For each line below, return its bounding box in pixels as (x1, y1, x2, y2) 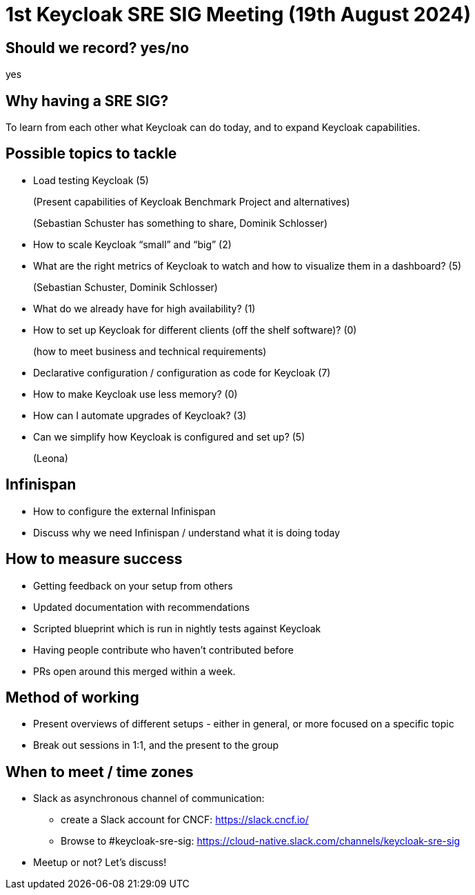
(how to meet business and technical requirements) (33, 345, 267, 357)
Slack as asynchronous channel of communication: (33, 792, 265, 805)
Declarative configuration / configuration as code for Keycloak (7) (33, 366, 331, 379)
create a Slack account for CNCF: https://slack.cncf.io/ (61, 814, 309, 826)
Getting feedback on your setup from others (33, 579, 233, 592)
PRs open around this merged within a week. (33, 665, 236, 677)
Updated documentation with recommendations (33, 601, 250, 613)
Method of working (6, 688, 139, 706)
